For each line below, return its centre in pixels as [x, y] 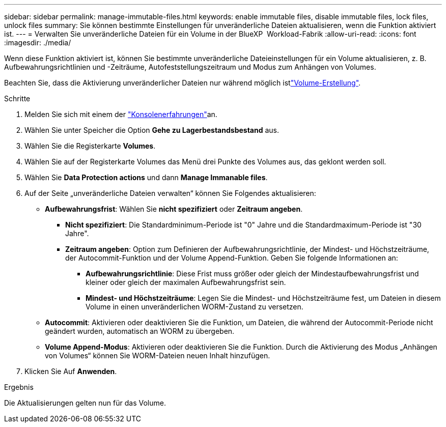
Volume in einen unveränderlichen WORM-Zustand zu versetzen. [194, 307]
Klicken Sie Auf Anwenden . [71, 371]
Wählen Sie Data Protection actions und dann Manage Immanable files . [146, 177]
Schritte [17, 98]
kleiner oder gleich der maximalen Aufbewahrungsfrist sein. [186, 282]
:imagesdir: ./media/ [38, 42]
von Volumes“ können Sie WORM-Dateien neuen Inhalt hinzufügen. [158, 355]
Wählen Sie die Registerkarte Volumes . [90, 146]
